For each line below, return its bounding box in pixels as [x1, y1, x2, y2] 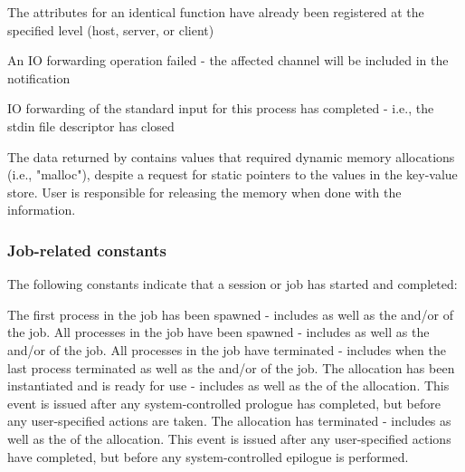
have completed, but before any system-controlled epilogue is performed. [7, 447, 409, 466]
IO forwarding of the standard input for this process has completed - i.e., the [7, 99, 434, 118]
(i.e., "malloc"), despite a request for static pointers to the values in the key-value [7, 165, 458, 184]
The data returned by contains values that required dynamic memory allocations [7, 147, 455, 166]
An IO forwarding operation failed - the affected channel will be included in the [7, 51, 449, 70]
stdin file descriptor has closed [7, 116, 175, 135]
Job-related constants [7, 238, 167, 261]
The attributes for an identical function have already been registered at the [7, 3, 424, 21]
